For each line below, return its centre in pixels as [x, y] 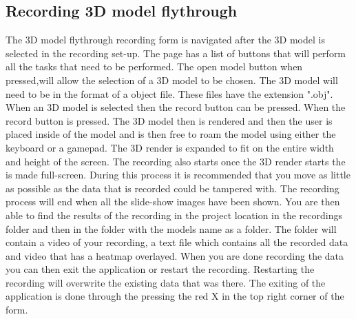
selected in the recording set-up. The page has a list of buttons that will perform [176, 53]
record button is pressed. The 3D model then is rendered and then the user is [169, 120]
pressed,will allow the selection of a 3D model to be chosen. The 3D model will [172, 80]
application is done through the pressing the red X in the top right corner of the [175, 296]
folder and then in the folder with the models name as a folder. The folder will [171, 228]
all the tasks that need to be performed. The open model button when [154, 66]
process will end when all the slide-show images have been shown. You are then [173, 202]
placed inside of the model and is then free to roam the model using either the [171, 134]
